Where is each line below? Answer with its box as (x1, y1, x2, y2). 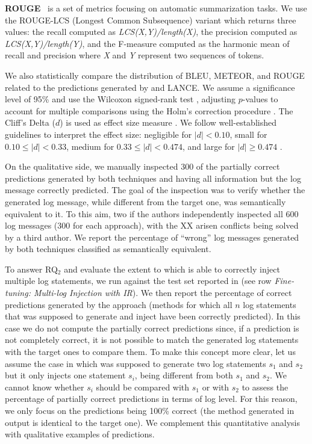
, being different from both (134, 369, 233, 381)
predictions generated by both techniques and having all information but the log (5, 171, 301, 184)
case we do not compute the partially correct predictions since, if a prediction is (5, 321, 299, 334)
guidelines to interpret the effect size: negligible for (5, 128, 192, 140)
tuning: (5, 286, 31, 299)
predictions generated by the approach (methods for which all (5, 298, 232, 310)
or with (202, 380, 229, 393)
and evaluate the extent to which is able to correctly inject (64, 262, 280, 275)
